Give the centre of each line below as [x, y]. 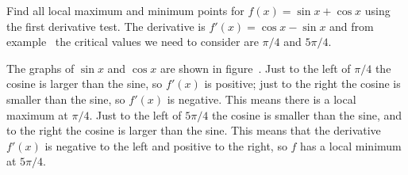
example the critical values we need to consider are [133, 42]
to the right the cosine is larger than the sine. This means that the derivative [194, 130]
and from [352, 26]
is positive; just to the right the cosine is [302, 84]
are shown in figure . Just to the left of [255, 68]
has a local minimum [351, 145]
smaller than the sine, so [66, 99]
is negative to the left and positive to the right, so [166, 145]
